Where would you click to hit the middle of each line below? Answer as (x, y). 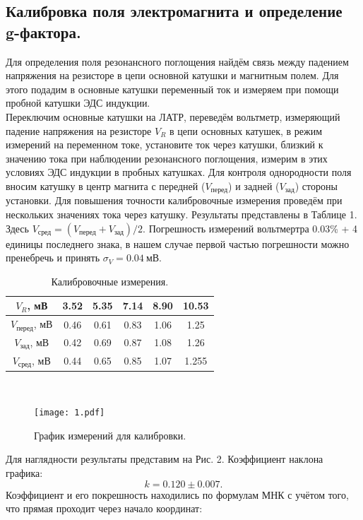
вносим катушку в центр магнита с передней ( (106, 185)
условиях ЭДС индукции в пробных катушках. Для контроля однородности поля (179, 172)
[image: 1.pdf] (70, 413)
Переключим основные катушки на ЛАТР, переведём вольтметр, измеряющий (173, 116)
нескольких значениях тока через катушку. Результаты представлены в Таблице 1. (181, 214)
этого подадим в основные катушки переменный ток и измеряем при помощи (172, 89)
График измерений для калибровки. (110, 435)
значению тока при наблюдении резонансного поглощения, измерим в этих (167, 158)
